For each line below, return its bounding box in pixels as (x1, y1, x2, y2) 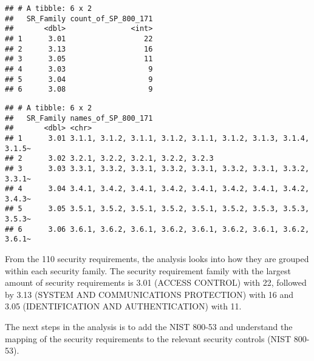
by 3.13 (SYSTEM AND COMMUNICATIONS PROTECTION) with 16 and (5, 288, 294, 300)
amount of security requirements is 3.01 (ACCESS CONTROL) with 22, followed (5, 276, 307, 289)
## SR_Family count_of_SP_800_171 (5, 14, 153, 23)
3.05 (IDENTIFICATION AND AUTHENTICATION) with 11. (5, 300, 242, 312)
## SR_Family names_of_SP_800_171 (5, 113, 153, 123)
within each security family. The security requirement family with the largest (5, 264, 291, 277)
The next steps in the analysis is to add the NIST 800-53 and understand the (5, 320, 293, 333)
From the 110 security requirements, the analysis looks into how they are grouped (5, 252, 309, 265)
